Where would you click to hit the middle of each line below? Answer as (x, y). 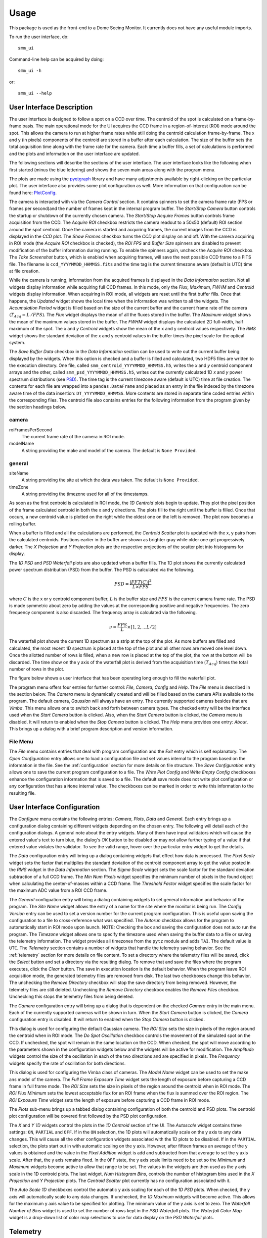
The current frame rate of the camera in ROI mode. (73, 436)
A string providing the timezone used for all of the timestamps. (85, 494)
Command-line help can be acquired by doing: (56, 59)
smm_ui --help (35, 93)
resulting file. (22, 793)
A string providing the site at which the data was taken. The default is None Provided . (110, 480)
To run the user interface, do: (39, 37)
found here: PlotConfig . (33, 193)
